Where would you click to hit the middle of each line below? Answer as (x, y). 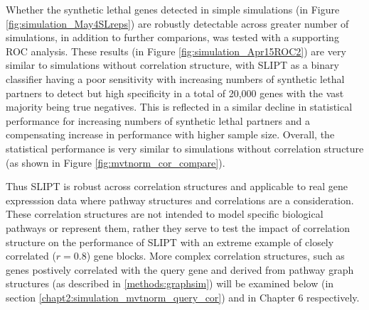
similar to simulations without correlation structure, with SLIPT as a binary (172, 65)
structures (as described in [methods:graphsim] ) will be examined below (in (170, 283)
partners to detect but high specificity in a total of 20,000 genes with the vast (175, 93)
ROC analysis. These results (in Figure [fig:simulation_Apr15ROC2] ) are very (176, 51)
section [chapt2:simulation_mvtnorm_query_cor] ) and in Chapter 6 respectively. (183, 297)
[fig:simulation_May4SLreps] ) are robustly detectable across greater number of (177, 23)
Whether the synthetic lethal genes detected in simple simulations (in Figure (173, 9)
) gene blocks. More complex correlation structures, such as (215, 256)
